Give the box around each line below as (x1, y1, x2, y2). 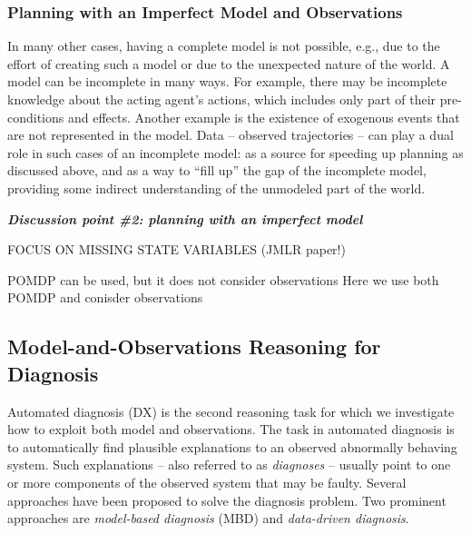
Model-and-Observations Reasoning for (7, 332, 381, 361)
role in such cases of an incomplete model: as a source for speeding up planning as (7, 143, 464, 162)
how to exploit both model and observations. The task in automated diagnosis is (7, 420, 455, 439)
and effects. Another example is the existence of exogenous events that (67, 107, 460, 126)
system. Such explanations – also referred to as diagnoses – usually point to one (7, 455, 451, 474)
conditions (7, 107, 64, 126)
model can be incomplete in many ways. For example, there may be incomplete (7, 72, 447, 91)
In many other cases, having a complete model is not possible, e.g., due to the (7, 36, 440, 55)
